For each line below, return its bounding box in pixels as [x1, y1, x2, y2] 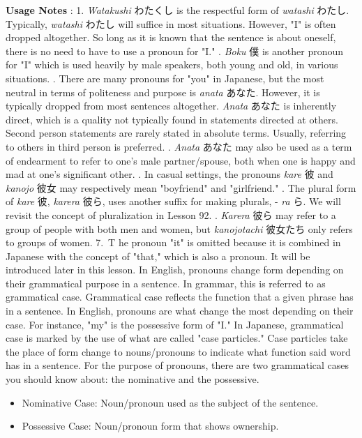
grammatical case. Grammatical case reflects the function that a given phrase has [6, 289, 354, 304]
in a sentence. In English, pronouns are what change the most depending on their [6, 303, 354, 318]
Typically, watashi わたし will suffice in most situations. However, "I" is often [6, 16, 336, 31]
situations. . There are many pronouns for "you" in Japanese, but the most [6, 70, 324, 85]
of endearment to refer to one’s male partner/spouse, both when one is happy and [6, 153, 356, 167]
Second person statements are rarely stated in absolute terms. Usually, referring [6, 126, 347, 140]
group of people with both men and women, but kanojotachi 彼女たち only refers [6, 221, 353, 236]
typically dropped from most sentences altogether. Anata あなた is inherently [6, 98, 337, 113]
